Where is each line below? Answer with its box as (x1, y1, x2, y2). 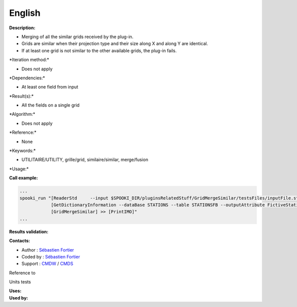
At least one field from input (21, 84, 79, 90)
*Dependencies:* (9, 75, 46, 81)
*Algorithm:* (9, 111, 36, 117)
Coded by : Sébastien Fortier (21, 254, 80, 259)
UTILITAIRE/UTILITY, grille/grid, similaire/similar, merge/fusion (21, 156, 148, 163)
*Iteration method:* (9, 57, 49, 63)
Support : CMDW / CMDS (21, 260, 74, 267)
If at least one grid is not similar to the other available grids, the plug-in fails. (21, 48, 177, 53)
